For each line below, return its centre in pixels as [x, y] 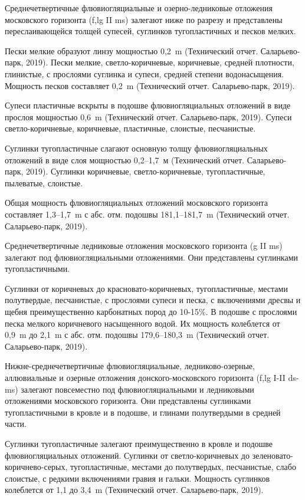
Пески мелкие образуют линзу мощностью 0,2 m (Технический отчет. [132, 50]
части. [16, 424]
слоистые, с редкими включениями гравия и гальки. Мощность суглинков [137, 478]
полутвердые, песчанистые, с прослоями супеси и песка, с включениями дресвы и [153, 300]
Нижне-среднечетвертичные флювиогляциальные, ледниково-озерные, [130, 366]
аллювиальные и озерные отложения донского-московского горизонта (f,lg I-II [145, 378]
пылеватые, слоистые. [44, 182]
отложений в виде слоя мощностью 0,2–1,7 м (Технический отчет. [125, 159]
